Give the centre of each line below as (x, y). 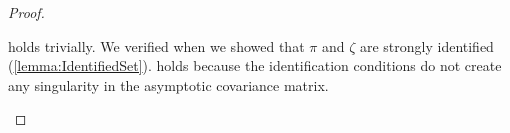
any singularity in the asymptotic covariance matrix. (168, 84)
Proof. (26, 12)
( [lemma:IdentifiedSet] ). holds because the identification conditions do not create (255, 65)
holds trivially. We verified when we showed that (156, 45)
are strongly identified (426, 45)
